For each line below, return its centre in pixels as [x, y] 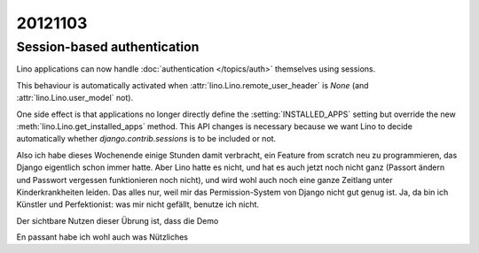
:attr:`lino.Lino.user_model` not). [75, 98]
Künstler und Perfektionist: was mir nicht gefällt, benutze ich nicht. [138, 204]
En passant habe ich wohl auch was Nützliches [102, 237]
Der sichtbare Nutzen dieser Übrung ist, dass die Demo [118, 220]
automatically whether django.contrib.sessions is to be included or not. [146, 139]
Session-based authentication [108, 47]
